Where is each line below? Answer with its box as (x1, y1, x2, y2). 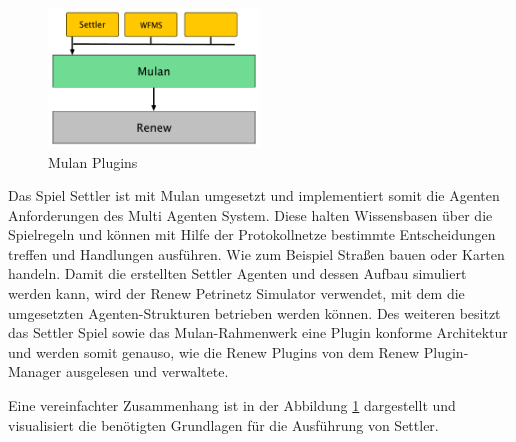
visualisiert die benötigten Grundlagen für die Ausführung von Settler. (8, 414, 439, 435)
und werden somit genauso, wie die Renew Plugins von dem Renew (8, 341, 420, 362)
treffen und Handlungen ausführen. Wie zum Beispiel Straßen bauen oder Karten (8, 243, 505, 264)
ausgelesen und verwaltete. (65, 361, 229, 382)
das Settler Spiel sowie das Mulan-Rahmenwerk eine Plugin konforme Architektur (8, 322, 508, 343)
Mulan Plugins (48, 151, 138, 172)
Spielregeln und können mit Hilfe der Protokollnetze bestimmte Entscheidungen (8, 224, 496, 245)
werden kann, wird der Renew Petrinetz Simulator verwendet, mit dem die (8, 283, 465, 304)
